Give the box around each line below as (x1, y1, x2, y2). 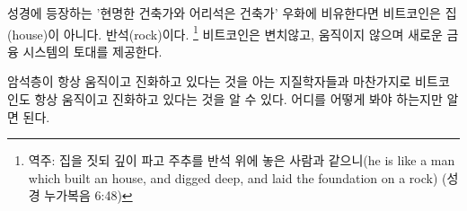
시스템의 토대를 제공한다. (22, 41, 163, 60)
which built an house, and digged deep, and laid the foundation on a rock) (28, 168, 438, 187)
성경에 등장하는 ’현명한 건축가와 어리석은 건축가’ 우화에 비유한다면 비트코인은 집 (7, 4, 457, 22)
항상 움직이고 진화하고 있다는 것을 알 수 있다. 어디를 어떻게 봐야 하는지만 (34, 90, 443, 109)
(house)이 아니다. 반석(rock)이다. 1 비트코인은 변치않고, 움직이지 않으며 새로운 (7, 22, 443, 43)
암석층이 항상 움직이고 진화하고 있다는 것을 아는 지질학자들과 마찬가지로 (7, 72, 411, 91)
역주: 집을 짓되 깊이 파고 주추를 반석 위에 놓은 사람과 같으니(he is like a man (28, 151, 455, 170)
